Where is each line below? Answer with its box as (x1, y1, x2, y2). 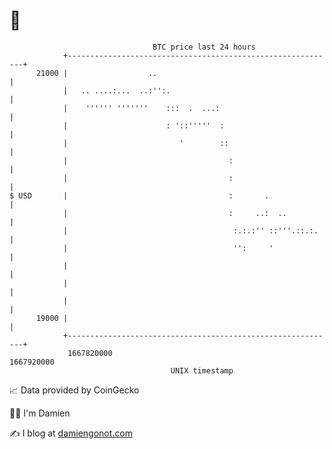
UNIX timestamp (170, 365, 234, 376)
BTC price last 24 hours (152, 42, 256, 52)
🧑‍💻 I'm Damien (9, 407, 71, 419)
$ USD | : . (9, 190, 270, 201)
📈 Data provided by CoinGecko (9, 384, 140, 396)
